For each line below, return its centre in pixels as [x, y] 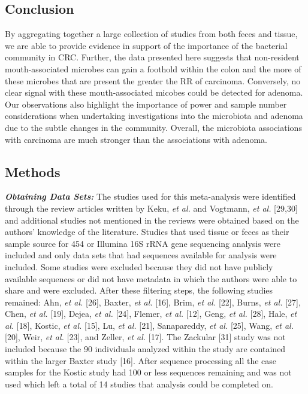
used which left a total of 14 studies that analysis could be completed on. [139, 384]
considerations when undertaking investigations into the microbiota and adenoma [154, 116]
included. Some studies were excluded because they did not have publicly [139, 266]
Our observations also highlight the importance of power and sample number [146, 104]
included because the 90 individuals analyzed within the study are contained [145, 349]
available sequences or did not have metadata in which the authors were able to [151, 278]
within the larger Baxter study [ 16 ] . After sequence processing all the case [141, 360]
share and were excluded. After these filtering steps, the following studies [139, 290]
